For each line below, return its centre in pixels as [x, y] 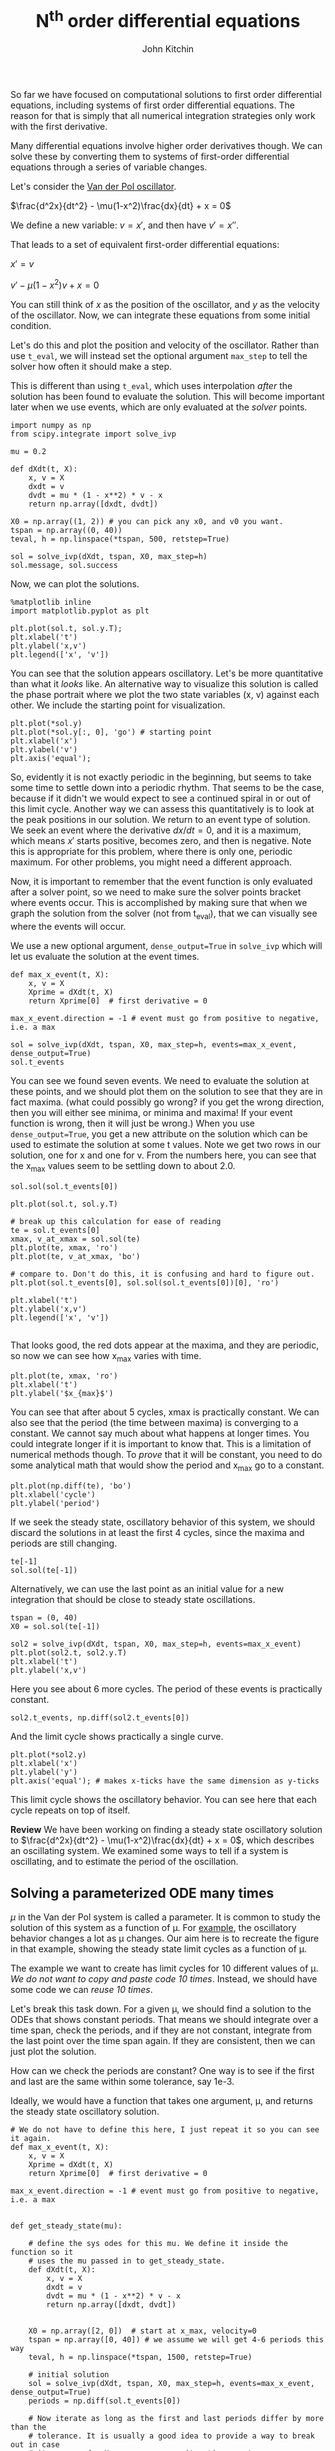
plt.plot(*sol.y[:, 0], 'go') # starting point [111, 732]
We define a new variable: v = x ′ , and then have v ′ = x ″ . [124, 225]
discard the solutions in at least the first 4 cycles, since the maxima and [157, 1533]
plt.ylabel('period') [55, 1504]
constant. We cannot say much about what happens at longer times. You [160, 1433]
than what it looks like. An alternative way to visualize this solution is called [164, 683]
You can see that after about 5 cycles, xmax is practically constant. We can [165, 1412]
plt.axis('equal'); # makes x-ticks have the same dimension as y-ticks [165, 1781]
